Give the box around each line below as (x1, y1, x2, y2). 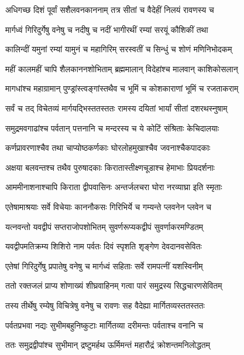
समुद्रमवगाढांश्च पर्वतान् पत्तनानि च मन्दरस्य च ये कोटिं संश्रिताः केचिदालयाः (5, 121, 219, 134)
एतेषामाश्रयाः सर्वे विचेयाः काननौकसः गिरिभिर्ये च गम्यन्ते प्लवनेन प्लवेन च (5, 200, 211, 212)
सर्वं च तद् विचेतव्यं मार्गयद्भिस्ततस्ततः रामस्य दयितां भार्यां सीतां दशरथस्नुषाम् (5, 102, 228, 114)
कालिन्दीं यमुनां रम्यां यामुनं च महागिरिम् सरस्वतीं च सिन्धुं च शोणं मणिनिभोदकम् (5, 43, 232, 55)
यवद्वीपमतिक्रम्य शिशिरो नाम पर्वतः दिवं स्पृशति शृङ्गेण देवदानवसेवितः (5, 240, 202, 252)
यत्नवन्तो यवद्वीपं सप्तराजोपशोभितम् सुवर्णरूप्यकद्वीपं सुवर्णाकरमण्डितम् (5, 220, 204, 232)
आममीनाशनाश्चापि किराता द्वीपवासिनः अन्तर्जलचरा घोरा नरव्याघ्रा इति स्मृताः (5, 181, 222, 193)
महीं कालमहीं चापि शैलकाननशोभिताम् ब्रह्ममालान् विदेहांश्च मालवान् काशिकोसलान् (5, 62, 238, 75)
